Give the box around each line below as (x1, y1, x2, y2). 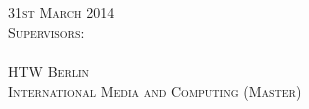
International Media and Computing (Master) (8, 80, 302, 101)
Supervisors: (8, 21, 85, 42)
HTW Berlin (8, 60, 90, 81)
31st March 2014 (8, 2, 115, 23)
